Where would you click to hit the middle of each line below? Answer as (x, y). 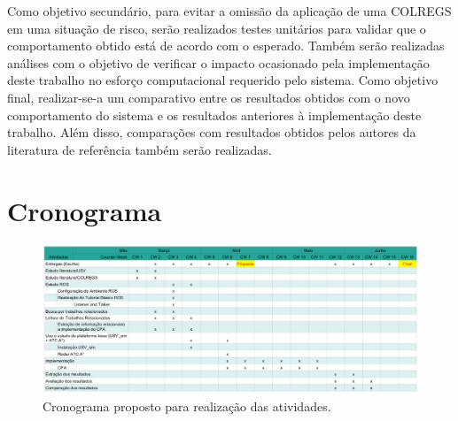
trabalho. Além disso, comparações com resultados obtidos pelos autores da (212, 132)
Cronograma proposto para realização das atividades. (187, 406)
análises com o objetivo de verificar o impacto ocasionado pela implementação (218, 62)
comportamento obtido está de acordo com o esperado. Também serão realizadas (226, 46)
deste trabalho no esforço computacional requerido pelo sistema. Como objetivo (223, 80)
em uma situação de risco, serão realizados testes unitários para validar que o (217, 28)
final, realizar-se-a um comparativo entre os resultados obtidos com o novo (209, 97)
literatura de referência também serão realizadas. (140, 149)
